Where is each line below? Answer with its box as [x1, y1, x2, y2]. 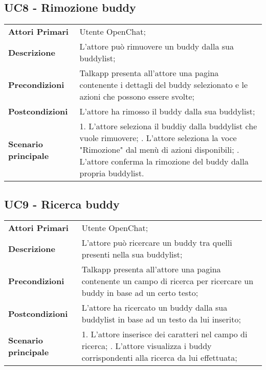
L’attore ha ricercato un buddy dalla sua [81, 302, 228, 314]
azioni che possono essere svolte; [79, 90, 194, 103]
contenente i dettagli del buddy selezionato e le [79, 79, 248, 91]
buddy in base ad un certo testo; [81, 287, 198, 299]
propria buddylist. [79, 167, 144, 179]
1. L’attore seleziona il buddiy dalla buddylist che [79, 120, 257, 132]
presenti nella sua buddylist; [81, 248, 183, 261]
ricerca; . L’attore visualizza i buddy [81, 340, 212, 352]
